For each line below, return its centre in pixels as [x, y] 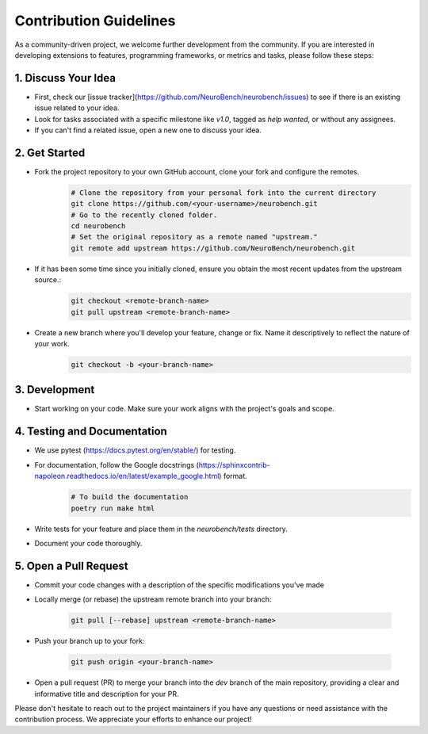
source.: [48, 280]
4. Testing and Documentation [91, 432]
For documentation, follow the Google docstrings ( [117, 464]
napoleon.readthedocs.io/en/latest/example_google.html [127, 476]
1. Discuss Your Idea [65, 78]
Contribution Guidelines [95, 21]
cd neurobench [98, 226]
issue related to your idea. [77, 108]
